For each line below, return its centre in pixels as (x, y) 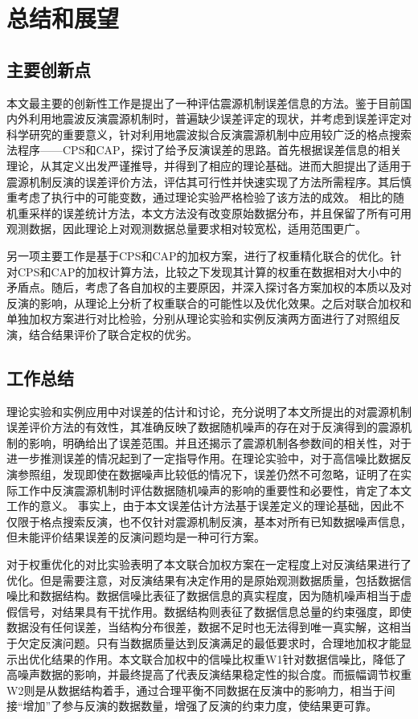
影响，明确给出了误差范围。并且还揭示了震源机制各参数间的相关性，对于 (220, 442)
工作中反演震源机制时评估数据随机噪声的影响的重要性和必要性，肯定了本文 (214, 490)
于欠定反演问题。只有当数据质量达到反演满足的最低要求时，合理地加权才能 (203, 643)
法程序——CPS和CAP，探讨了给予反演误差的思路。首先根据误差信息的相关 (204, 150)
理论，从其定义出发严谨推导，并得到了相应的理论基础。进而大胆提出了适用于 (209, 165)
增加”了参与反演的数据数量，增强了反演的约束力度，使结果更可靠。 (200, 706)
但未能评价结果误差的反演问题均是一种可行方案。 (136, 537)
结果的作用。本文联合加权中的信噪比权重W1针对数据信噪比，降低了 (229, 658)
